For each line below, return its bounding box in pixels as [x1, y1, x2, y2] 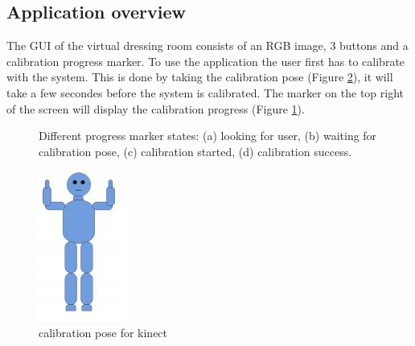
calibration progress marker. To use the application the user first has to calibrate [6, 52, 405, 69]
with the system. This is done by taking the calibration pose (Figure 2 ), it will [6, 68, 393, 85]
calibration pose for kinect [39, 323, 168, 340]
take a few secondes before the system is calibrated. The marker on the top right [6, 84, 405, 101]
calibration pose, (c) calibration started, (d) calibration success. [39, 142, 352, 159]
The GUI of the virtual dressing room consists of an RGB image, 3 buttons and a [6, 37, 409, 54]
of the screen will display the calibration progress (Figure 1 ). [6, 100, 305, 117]
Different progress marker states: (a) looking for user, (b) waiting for [39, 127, 377, 144]
